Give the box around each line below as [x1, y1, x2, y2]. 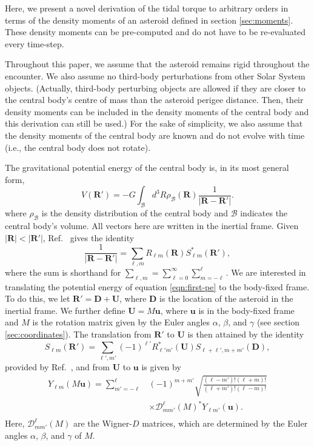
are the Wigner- [73, 417, 132, 430]
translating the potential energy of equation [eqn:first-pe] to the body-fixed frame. [5, 280, 310, 293]
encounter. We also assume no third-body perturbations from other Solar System [5, 69, 306, 82]
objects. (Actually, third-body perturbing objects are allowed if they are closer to [5, 81, 306, 94]
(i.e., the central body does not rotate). [5, 141, 151, 153]
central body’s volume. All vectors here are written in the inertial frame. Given [5, 219, 299, 231]
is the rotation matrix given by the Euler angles [32, 316, 210, 328]
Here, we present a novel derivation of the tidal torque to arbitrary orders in [5, 2, 289, 14]
